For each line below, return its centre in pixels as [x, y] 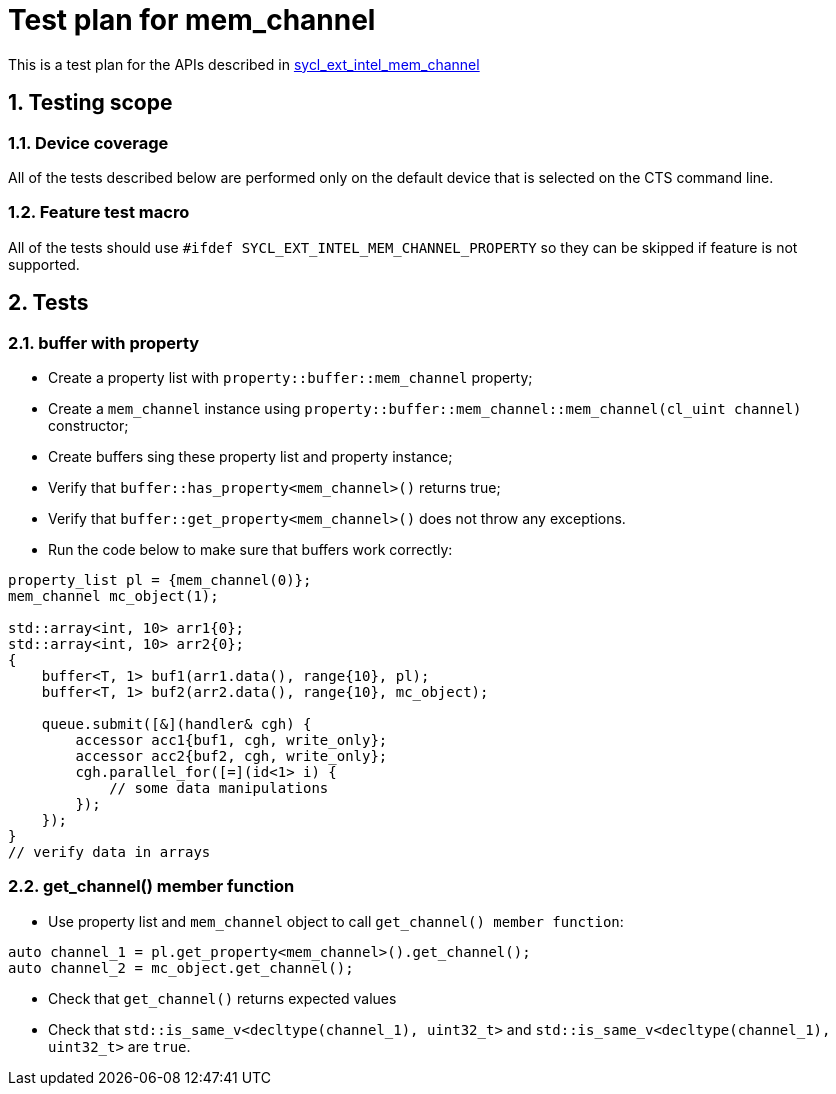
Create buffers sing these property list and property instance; [250, 456]
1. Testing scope [90, 103]
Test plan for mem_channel [192, 20]
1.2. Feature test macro [99, 212]
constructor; [88, 425]
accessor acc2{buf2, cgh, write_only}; [231, 755]
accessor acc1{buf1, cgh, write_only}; [231, 739]
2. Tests [48, 303]
